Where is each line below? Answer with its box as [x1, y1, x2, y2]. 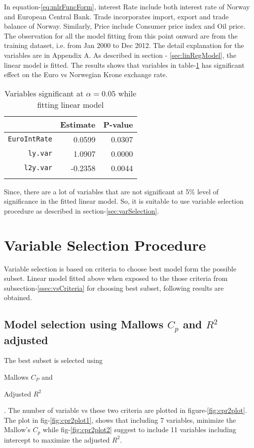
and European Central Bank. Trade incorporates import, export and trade [4, 11, 229, 21]
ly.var [28, 149, 53, 158]
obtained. [4, 292, 32, 303]
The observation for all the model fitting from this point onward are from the [4, 30, 238, 41]
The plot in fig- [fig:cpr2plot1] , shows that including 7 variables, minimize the [4, 414, 236, 425]
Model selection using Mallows [4, 316, 164, 332]
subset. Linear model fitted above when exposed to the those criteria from [4, 273, 228, 283]
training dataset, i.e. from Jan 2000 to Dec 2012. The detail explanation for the [4, 40, 244, 50]
